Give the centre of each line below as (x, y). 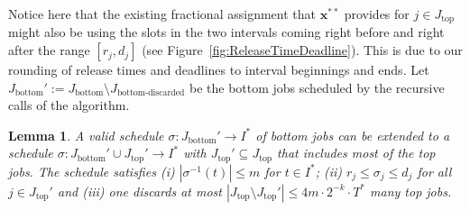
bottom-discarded (151, 93)
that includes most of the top (356, 153)
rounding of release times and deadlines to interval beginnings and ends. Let (219, 70)
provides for (377, 14)
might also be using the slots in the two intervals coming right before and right (226, 32)
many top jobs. (411, 191)
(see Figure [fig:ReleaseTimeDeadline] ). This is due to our (302, 50)
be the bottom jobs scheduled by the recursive (317, 87)
